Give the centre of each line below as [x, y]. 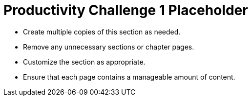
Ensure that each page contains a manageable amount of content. [129, 77]
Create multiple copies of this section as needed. [102, 32]
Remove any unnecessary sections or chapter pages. [109, 47]
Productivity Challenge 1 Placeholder [126, 10]
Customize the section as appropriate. [84, 62]
